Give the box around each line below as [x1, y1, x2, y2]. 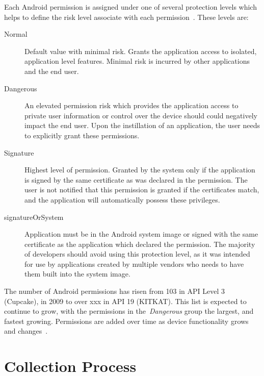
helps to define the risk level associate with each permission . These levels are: [4, 11, 249, 22]
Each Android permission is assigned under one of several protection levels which [4, 2, 257, 12]
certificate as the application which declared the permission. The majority [24, 238, 255, 249]
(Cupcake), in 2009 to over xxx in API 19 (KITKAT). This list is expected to [4, 295, 247, 306]
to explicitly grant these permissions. [24, 130, 140, 140]
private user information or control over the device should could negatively [24, 110, 257, 120]
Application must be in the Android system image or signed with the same [24, 229, 258, 239]
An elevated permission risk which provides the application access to [24, 100, 239, 111]
